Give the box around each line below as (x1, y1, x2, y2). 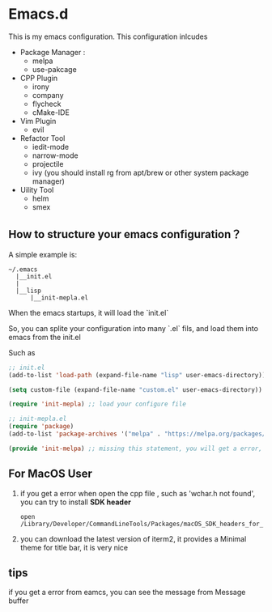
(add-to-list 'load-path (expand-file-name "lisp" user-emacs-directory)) (8, 371, 266, 379)
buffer (8, 596, 29, 606)
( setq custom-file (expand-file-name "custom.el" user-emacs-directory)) (8, 385, 263, 393)
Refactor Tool (19, 133, 66, 142)
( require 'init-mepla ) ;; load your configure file (8, 400, 186, 409)
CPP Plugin (19, 73, 58, 83)
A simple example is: (8, 249, 78, 259)
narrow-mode (32, 151, 79, 160)
